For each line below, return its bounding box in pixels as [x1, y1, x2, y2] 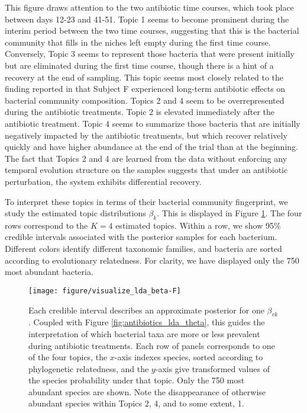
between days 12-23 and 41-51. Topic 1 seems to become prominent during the [5, 12, 289, 25]
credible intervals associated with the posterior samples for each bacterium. [5, 230, 277, 243]
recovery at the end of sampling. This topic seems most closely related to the [5, 71, 284, 83]
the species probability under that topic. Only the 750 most [28, 374, 245, 386]
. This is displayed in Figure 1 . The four [157, 207, 302, 219]
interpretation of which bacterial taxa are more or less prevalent [28, 327, 260, 340]
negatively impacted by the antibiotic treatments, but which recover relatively [5, 129, 287, 141]
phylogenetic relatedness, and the [28, 362, 149, 374]
